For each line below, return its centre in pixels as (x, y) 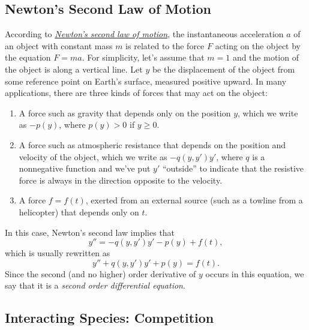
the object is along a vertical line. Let (74, 69)
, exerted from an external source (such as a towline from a (194, 200)
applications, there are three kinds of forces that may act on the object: (136, 93)
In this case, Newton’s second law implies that (90, 232)
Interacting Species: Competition (109, 318)
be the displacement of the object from (223, 69)
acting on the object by (258, 45)
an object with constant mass (59, 45)
